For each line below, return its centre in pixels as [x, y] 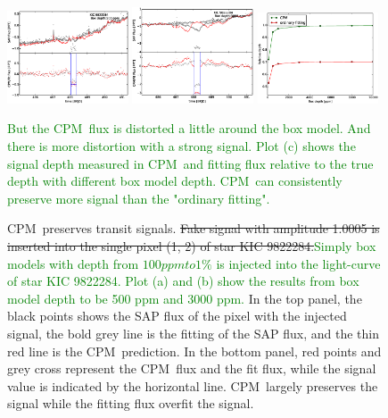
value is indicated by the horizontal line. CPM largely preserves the [193, 385]
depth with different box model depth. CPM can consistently [175, 181]
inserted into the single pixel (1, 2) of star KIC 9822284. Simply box [192, 246]
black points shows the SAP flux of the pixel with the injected [177, 316]
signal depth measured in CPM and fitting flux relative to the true [190, 163]
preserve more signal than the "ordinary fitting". [139, 198]
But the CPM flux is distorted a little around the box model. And [189, 128]
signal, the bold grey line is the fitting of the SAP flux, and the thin [193, 333]
